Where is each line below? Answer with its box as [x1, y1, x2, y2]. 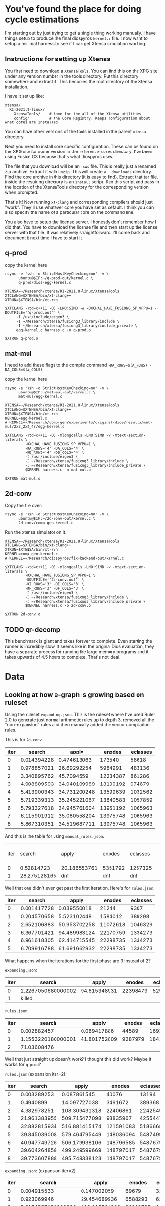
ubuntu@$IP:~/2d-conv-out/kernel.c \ [18, 516, 96, 521]
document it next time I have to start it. [5, 235, 83, 241]
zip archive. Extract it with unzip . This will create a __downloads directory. [5, 168, 152, 174]
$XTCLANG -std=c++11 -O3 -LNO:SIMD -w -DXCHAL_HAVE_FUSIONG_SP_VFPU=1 [5, 306, 153, 311]
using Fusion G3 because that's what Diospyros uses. [5, 153, 114, 159]
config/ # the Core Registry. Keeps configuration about [14, 116, 151, 121]
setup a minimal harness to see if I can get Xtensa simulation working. [5, 40, 147, 46]
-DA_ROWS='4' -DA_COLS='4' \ [25, 446, 84, 451]
